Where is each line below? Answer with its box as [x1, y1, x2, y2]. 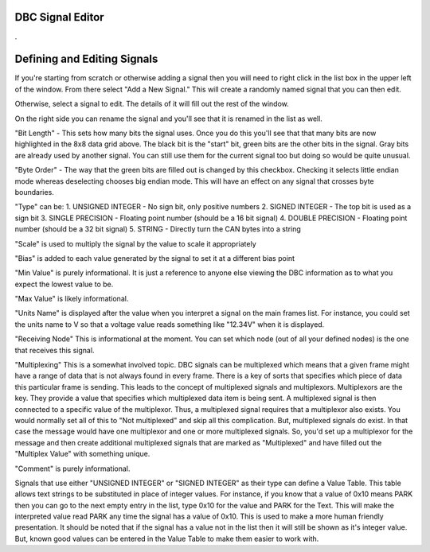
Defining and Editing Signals [14, 52, 158, 66]
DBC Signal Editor [14, 10, 104, 24]
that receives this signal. [14, 345, 95, 355]
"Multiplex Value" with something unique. [14, 449, 150, 459]
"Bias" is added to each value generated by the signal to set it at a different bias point [14, 253, 295, 262]
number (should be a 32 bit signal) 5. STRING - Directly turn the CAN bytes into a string [14, 224, 302, 234]
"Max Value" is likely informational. [14, 294, 129, 304]
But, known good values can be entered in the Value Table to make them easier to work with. [14, 534, 319, 543]
